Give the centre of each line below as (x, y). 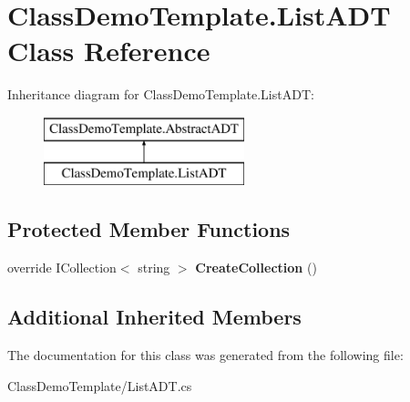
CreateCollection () (256, 268)
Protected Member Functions (149, 229)
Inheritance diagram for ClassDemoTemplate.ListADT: (161, 94)
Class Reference (109, 51)
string (154, 268)
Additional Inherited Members (154, 317)
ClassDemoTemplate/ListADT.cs (100, 385)
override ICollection (62, 268)
